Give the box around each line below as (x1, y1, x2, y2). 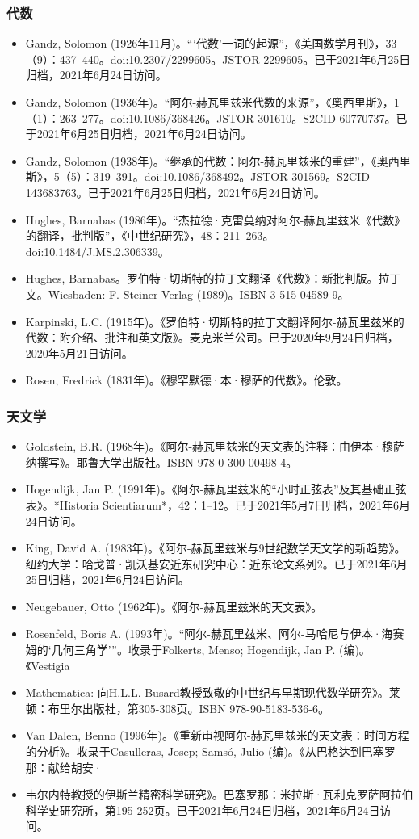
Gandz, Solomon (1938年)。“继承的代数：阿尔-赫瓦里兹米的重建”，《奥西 (25, 152, 400, 169)
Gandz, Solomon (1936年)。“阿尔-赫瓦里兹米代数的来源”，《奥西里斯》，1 (25, 94, 400, 110)
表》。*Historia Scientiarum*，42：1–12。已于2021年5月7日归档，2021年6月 (25, 496, 410, 513)
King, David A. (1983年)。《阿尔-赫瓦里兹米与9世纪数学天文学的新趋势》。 (25, 539, 406, 556)
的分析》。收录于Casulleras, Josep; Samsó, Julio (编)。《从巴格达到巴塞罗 (25, 743, 396, 760)
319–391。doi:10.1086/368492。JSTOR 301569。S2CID (93, 168, 370, 185)
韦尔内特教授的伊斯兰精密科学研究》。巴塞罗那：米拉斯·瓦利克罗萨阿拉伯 (25, 786, 413, 803)
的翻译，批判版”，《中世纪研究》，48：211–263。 (25, 227, 274, 244)
